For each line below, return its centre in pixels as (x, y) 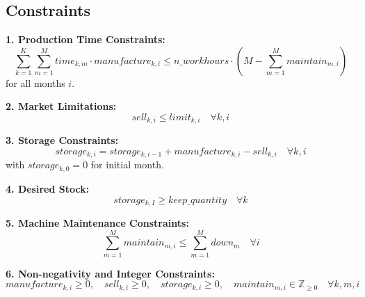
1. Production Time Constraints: (86, 39)
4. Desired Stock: (48, 188)
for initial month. (127, 164)
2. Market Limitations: (61, 106)
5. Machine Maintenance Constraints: (97, 222)
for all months (35, 82)
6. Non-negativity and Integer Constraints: (110, 273)
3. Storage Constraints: (62, 140)
